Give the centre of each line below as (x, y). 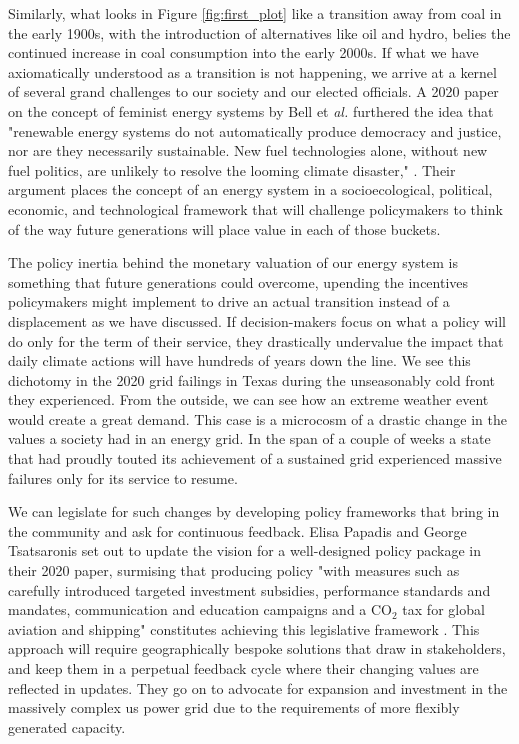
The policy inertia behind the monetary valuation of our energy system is (233, 262)
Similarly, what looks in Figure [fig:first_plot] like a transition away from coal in (255, 13)
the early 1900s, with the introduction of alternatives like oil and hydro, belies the (259, 32)
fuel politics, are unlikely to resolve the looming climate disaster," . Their (232, 169)
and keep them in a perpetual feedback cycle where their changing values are (243, 668)
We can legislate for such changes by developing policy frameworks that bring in (254, 511)
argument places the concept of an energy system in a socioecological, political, (250, 189)
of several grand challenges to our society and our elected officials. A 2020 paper (253, 91)
